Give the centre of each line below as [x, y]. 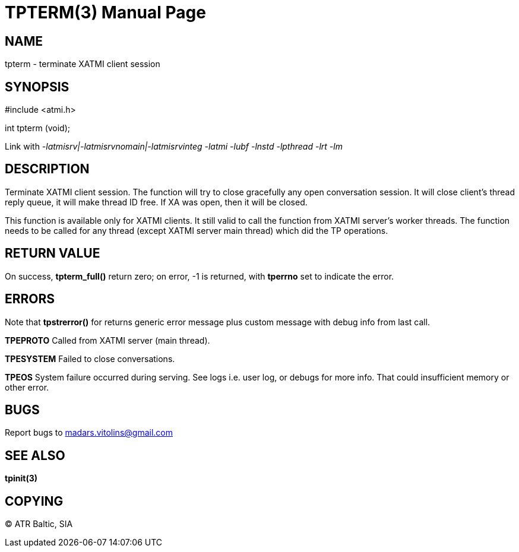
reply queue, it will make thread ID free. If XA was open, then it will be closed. [156, 202]
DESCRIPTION [47, 169]
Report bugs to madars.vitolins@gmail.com [89, 433]
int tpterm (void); [38, 128]
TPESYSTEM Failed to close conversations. [90, 359]
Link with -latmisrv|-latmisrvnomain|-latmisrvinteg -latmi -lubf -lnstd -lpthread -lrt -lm [174, 147]
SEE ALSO [35, 455]
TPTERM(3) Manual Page [105, 12]
